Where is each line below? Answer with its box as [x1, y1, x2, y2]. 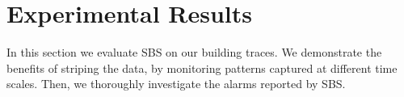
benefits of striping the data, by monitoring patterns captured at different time [6, 59, 398, 76]
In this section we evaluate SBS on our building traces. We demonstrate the [6, 44, 382, 61]
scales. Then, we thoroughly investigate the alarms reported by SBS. [6, 75, 346, 92]
